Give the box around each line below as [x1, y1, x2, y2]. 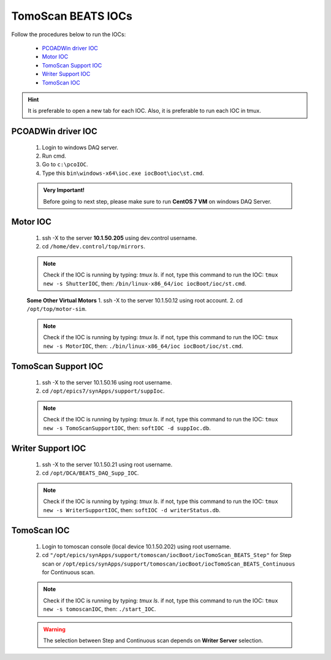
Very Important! [43, 186, 85, 194]
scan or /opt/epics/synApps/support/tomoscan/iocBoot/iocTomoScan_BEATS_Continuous [42, 560, 295, 567]
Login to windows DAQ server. [42, 144, 119, 151]
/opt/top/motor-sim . [26, 305, 87, 313]
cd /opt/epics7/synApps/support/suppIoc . [42, 387, 165, 395]
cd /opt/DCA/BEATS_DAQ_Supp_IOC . [42, 469, 139, 477]
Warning [43, 626, 66, 633]
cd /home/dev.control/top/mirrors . [42, 243, 145, 250]
